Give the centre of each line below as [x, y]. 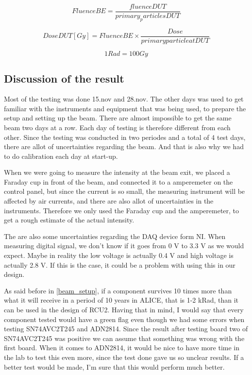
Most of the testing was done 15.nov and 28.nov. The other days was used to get [124, 99]
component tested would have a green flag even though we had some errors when [124, 319]
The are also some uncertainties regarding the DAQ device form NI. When [115, 236]
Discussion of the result [64, 78]
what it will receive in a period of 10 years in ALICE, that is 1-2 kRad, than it [121, 300]
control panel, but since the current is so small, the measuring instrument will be [125, 191]
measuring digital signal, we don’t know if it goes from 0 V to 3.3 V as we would [124, 246]
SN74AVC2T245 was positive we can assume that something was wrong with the [124, 338]
